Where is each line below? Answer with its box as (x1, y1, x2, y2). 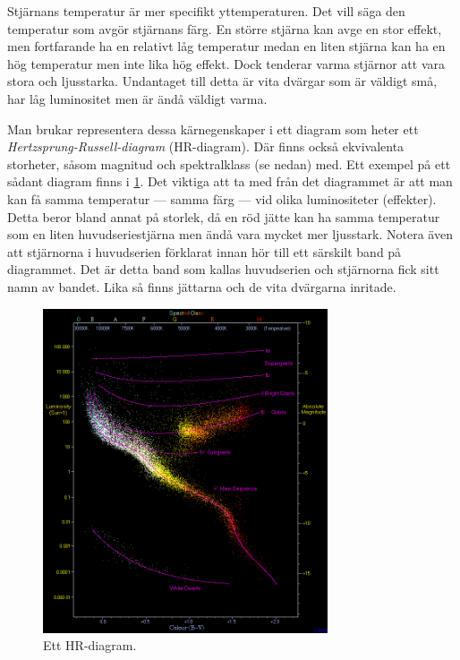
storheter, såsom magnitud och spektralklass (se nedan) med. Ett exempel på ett (7, 154, 451, 173)
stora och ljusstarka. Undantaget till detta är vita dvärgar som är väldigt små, (7, 72, 438, 90)
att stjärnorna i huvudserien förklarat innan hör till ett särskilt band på (7, 242, 402, 261)
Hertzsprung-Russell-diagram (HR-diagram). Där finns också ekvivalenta (7, 137, 405, 156)
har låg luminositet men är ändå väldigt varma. (7, 89, 268, 107)
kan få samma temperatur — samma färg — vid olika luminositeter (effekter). (7, 189, 437, 208)
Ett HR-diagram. (43, 636, 137, 655)
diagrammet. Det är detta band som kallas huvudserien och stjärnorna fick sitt (7, 260, 439, 279)
